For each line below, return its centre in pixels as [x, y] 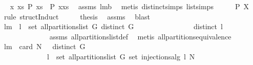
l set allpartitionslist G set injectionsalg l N [121, 56]
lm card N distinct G [45, 46]
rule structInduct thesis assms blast [77, 16]
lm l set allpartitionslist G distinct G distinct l [113, 26]
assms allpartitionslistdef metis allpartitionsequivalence [140, 36]
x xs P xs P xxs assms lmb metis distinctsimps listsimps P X [129, 6]
